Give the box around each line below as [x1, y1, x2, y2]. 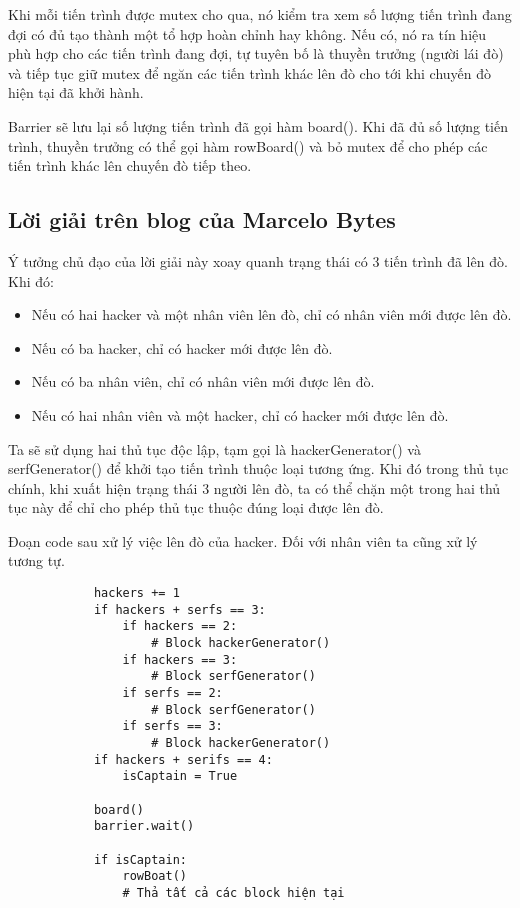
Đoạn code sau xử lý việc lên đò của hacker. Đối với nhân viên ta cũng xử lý [8, 530, 478, 551]
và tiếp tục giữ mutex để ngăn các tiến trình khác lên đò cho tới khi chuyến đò [8, 62, 492, 83]
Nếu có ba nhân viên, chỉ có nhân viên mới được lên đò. [31, 371, 375, 392]
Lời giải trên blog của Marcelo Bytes [8, 204, 396, 235]
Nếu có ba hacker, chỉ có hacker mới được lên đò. [31, 337, 333, 358]
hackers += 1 [93, 586, 180, 601]
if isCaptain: [93, 852, 187, 867]
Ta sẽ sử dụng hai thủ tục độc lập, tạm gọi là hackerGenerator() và [8, 438, 421, 459]
